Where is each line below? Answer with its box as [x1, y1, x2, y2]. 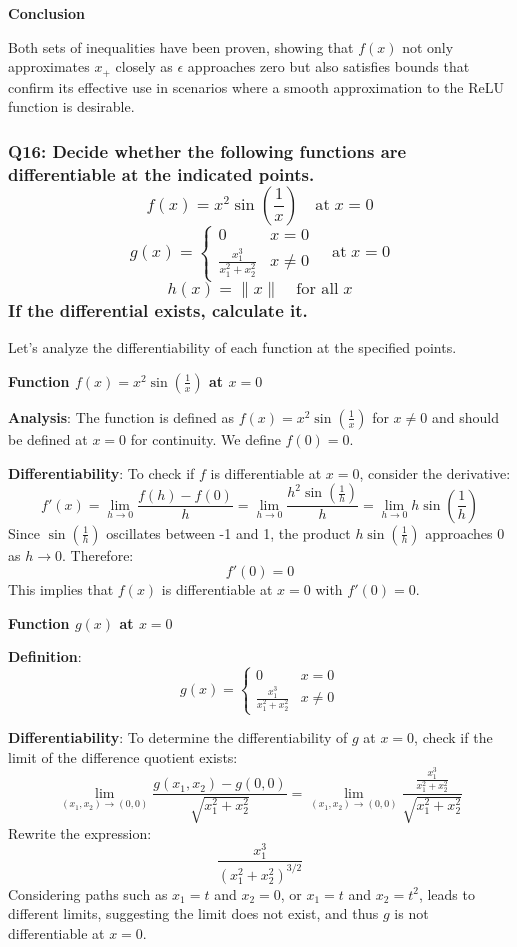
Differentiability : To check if [8, 462, 195, 483]
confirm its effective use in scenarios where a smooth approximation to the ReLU [8, 76, 504, 97]
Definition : [8, 646, 82, 667]
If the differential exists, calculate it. [8, 298, 308, 323]
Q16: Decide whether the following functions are [8, 138, 407, 163]
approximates [8, 56, 90, 77]
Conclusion [8, 3, 86, 23]
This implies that [8, 579, 114, 600]
